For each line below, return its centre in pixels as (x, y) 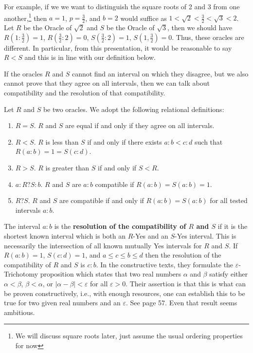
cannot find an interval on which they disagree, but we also (160, 73)
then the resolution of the (183, 255)
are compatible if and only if (102, 200)
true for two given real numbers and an (62, 303)
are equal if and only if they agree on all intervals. (140, 125)
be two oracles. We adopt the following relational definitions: (134, 109)
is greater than (67, 168)
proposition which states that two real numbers (111, 274)
